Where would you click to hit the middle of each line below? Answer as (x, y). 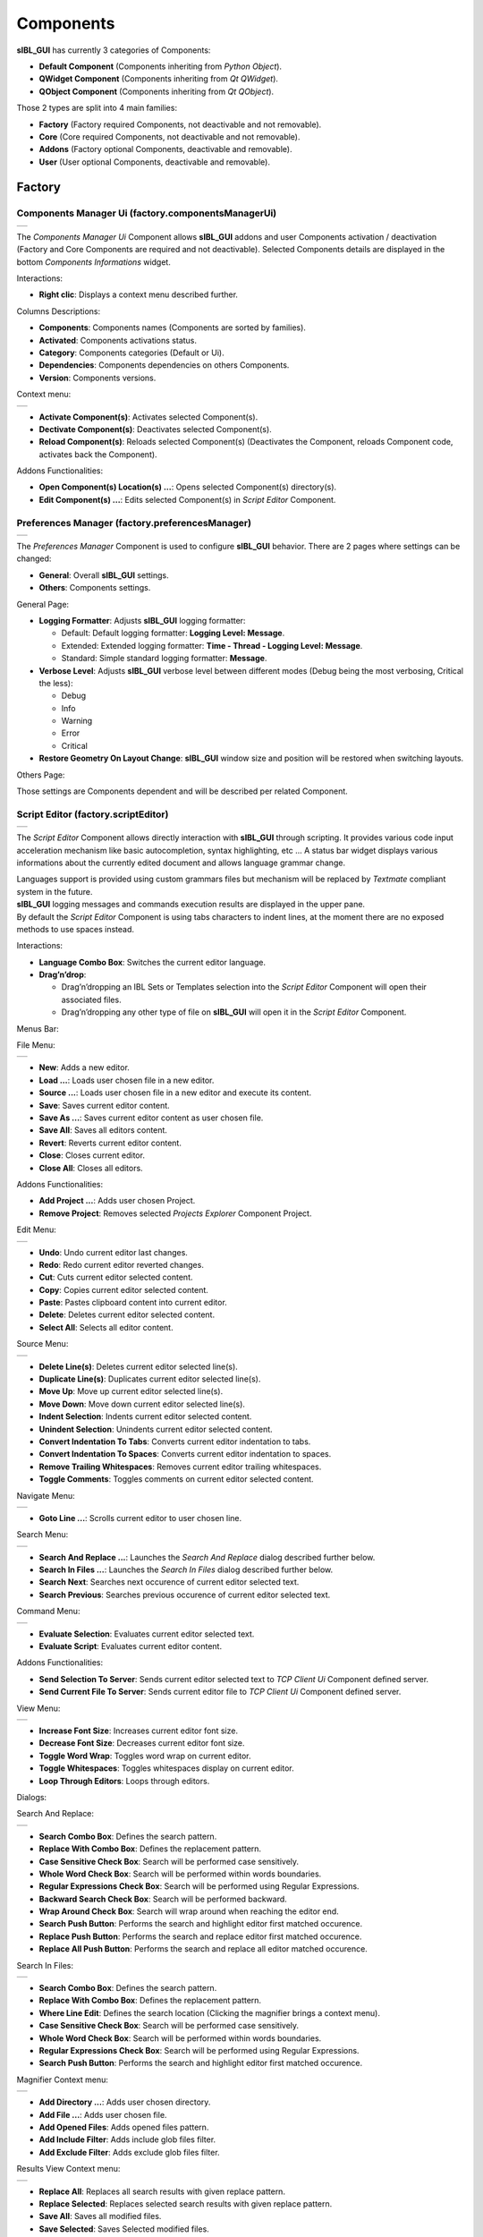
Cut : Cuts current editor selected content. (116, 1277)
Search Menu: (42, 1535)
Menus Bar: (38, 1028)
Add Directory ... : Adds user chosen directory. (125, 2102)
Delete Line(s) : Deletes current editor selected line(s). (139, 1366)
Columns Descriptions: (59, 311)
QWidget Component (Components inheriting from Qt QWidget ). (159, 79)
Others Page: (41, 775)
